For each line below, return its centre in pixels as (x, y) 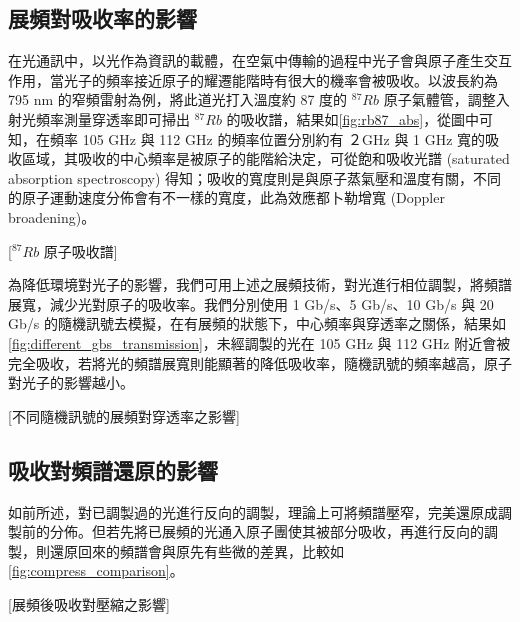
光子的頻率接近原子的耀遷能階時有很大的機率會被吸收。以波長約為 (280, 79)
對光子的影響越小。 (71, 382)
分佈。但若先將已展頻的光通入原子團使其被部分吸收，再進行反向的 (266, 531)
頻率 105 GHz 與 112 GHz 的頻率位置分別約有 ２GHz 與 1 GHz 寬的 (267, 138)
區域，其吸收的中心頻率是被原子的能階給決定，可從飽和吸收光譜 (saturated (265, 158)
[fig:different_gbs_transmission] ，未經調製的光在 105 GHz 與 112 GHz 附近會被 (259, 342)
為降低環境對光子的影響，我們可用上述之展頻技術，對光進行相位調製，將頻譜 (260, 284)
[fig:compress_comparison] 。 (96, 570)
